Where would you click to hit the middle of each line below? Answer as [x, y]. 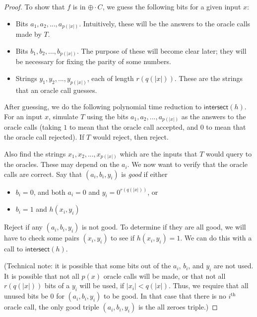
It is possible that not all [42, 276]
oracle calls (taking [33, 127]
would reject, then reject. [130, 136]
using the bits [108, 116]
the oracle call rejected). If [44, 136]
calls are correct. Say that [43, 174]
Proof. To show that [34, 6]
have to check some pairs [42, 238]
